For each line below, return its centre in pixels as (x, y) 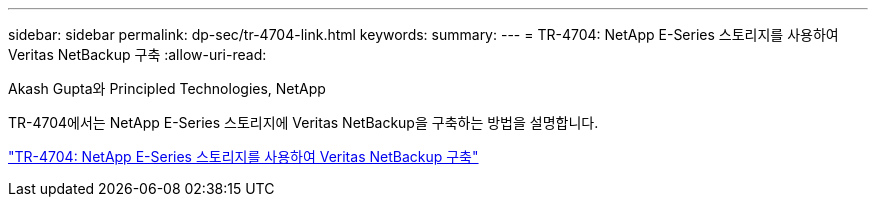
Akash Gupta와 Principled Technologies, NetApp (167, 88)
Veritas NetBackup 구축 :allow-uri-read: (137, 54)
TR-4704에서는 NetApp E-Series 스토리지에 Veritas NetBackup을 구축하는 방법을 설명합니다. (303, 122)
